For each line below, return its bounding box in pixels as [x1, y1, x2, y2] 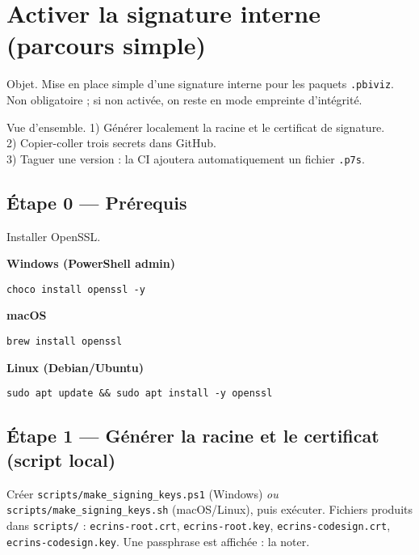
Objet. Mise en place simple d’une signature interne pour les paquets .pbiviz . [6, 75, 394, 92]
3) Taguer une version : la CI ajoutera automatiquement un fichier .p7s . [6, 150, 365, 167]
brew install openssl [6, 336, 123, 348]
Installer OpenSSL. [6, 227, 101, 244]
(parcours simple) [6, 28, 206, 61]
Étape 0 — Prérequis [6, 189, 187, 214]
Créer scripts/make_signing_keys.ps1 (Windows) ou [6, 485, 279, 502]
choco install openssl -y [6, 283, 145, 295]
